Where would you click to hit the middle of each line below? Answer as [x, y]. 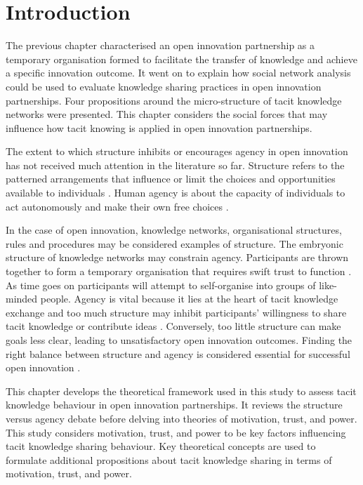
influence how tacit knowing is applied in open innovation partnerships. [159, 127]
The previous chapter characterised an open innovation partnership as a [160, 45]
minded [22, 299]
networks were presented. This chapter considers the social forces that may [167, 114]
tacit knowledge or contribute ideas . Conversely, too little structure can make [173, 326]
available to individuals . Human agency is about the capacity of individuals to [176, 193]
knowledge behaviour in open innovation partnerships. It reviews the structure [174, 405]
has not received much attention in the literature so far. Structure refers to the [175, 165]
